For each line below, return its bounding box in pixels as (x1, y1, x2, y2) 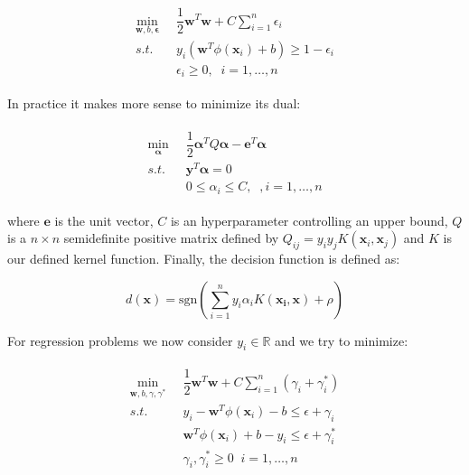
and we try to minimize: (274, 331, 408, 349)
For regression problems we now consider (7, 331, 233, 349)
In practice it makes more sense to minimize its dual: (7, 94, 301, 113)
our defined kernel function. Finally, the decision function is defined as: (7, 248, 400, 267)
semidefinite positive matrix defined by (63, 228, 279, 247)
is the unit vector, (54, 210, 154, 229)
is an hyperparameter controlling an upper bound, (170, 210, 448, 229)
